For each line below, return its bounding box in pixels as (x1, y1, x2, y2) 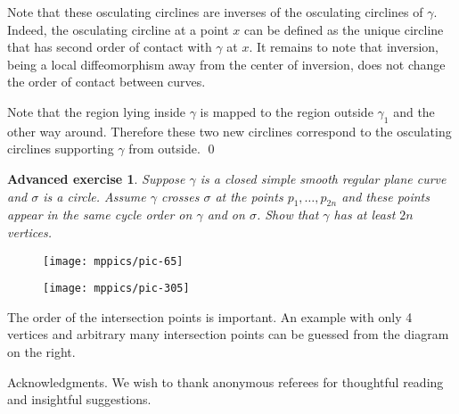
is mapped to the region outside (200, 102, 373, 120)
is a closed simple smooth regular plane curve (200, 169, 447, 187)
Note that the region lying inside (7, 102, 186, 120)
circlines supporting (7, 139, 114, 158)
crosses (160, 186, 200, 205)
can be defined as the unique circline (243, 20, 444, 38)
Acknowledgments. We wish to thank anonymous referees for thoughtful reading (7, 372, 444, 391)
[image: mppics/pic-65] (43, 254, 184, 268)
